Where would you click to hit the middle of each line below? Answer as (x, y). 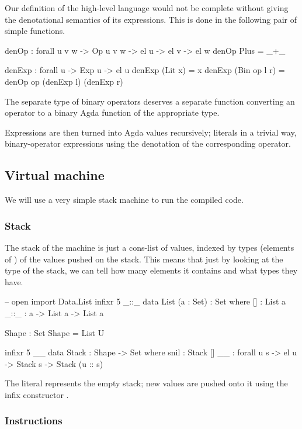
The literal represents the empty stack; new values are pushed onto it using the (146, 383)
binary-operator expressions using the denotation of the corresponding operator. (148, 143)
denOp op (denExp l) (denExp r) (64, 81)
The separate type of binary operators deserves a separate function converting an (150, 101)
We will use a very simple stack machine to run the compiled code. (124, 200)
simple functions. (35, 31)
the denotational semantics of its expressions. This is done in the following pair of (151, 19)
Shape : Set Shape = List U (55, 332)
